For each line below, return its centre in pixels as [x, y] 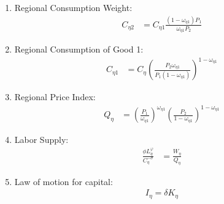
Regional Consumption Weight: [73, 7]
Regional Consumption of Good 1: [79, 49]
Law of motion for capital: [64, 181]
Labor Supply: [41, 140]
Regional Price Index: [55, 97]
